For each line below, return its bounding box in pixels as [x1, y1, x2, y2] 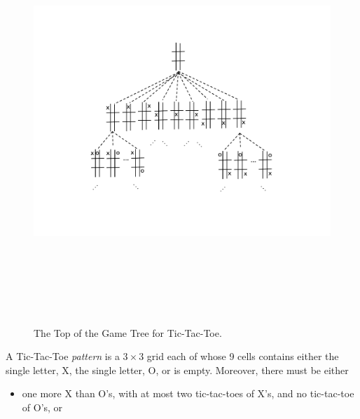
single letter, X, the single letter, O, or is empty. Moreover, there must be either [6, 362, 349, 377]
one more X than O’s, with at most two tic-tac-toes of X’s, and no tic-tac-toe [22, 386, 354, 401]
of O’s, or [22, 399, 63, 414]
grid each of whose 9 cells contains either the [146, 349, 339, 364]
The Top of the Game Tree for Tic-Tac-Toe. [34, 325, 222, 340]
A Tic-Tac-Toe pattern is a [6, 349, 120, 364]
